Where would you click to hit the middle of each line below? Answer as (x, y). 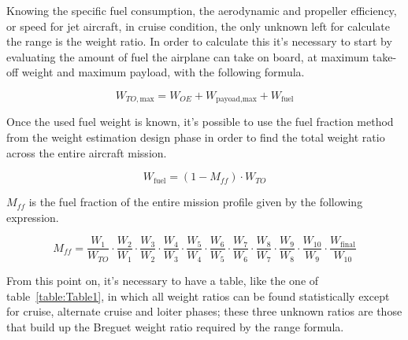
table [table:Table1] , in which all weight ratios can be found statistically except (198, 296)
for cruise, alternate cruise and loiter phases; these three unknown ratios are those (204, 311)
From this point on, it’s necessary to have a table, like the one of (163, 280)
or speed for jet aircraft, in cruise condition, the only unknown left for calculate (198, 26)
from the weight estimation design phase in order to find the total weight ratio (196, 137)
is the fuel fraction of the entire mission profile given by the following (196, 202)
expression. (33, 217)
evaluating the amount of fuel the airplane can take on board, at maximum (188, 56)
